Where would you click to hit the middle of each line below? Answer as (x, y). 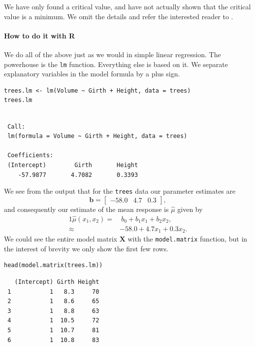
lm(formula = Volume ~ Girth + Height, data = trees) (97, 136)
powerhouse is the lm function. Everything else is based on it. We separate (116, 64)
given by (190, 209)
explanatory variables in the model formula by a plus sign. (92, 74)
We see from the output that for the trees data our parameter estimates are (120, 191)
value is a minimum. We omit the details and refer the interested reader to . (119, 16)
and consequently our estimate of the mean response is (86, 209)
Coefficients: (31, 156)
